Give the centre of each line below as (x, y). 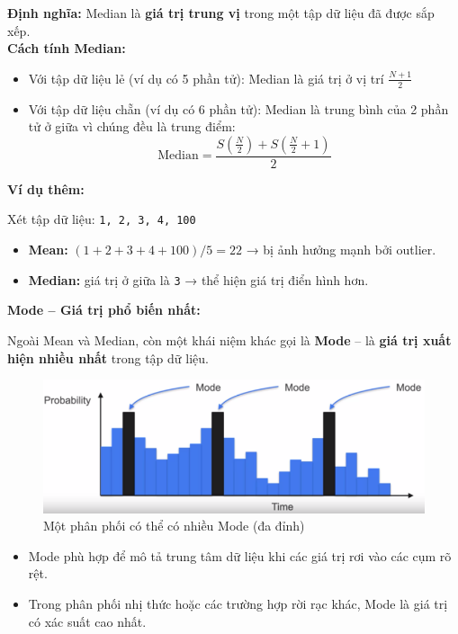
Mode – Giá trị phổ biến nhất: (104, 310)
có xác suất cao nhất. (87, 621)
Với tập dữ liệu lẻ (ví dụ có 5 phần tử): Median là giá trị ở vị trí (206, 78)
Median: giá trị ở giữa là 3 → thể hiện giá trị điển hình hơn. (198, 279)
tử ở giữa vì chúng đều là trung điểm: (132, 126)
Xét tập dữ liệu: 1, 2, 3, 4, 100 (102, 219)
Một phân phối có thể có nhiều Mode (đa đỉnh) (174, 526)
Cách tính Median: (67, 48)
